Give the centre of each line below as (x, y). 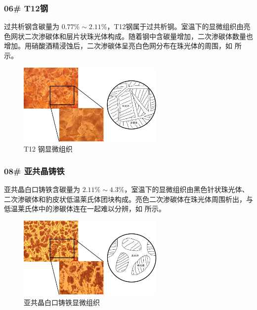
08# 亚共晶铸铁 (34, 171)
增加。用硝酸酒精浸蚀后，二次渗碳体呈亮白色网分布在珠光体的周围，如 (118, 46)
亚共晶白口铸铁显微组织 (62, 302)
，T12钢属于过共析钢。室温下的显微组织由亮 (179, 26)
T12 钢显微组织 (48, 149)
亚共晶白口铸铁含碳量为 (42, 189)
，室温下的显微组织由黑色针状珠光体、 (187, 189)
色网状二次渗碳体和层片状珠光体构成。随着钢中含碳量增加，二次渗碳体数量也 (128, 36)
